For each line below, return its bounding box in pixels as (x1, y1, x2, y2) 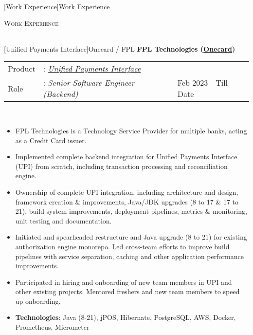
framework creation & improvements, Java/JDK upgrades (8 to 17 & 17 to (15, 196, 239, 206)
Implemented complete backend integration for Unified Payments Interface (15, 151, 237, 162)
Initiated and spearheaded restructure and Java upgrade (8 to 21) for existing (15, 232, 247, 242)
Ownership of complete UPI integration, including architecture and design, (15, 186, 238, 197)
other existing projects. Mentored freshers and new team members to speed (15, 286, 240, 297)
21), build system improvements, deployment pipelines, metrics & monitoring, (15, 206, 247, 216)
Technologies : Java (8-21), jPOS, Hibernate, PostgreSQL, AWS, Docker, (15, 312, 236, 322)
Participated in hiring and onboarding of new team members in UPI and (15, 277, 232, 287)
